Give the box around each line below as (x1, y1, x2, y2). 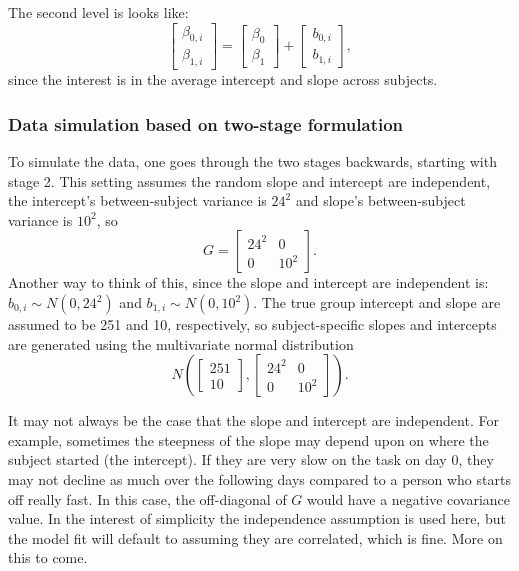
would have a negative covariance (307, 488, 511, 509)
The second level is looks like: (8, 2, 189, 22)
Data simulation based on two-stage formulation (8, 111, 404, 136)
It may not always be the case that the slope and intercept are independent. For (8, 410, 499, 431)
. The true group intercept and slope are (253, 292, 501, 313)
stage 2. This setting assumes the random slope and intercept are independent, (8, 170, 491, 191)
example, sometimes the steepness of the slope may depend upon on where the (8, 429, 489, 450)
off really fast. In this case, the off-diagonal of (8, 488, 287, 509)
